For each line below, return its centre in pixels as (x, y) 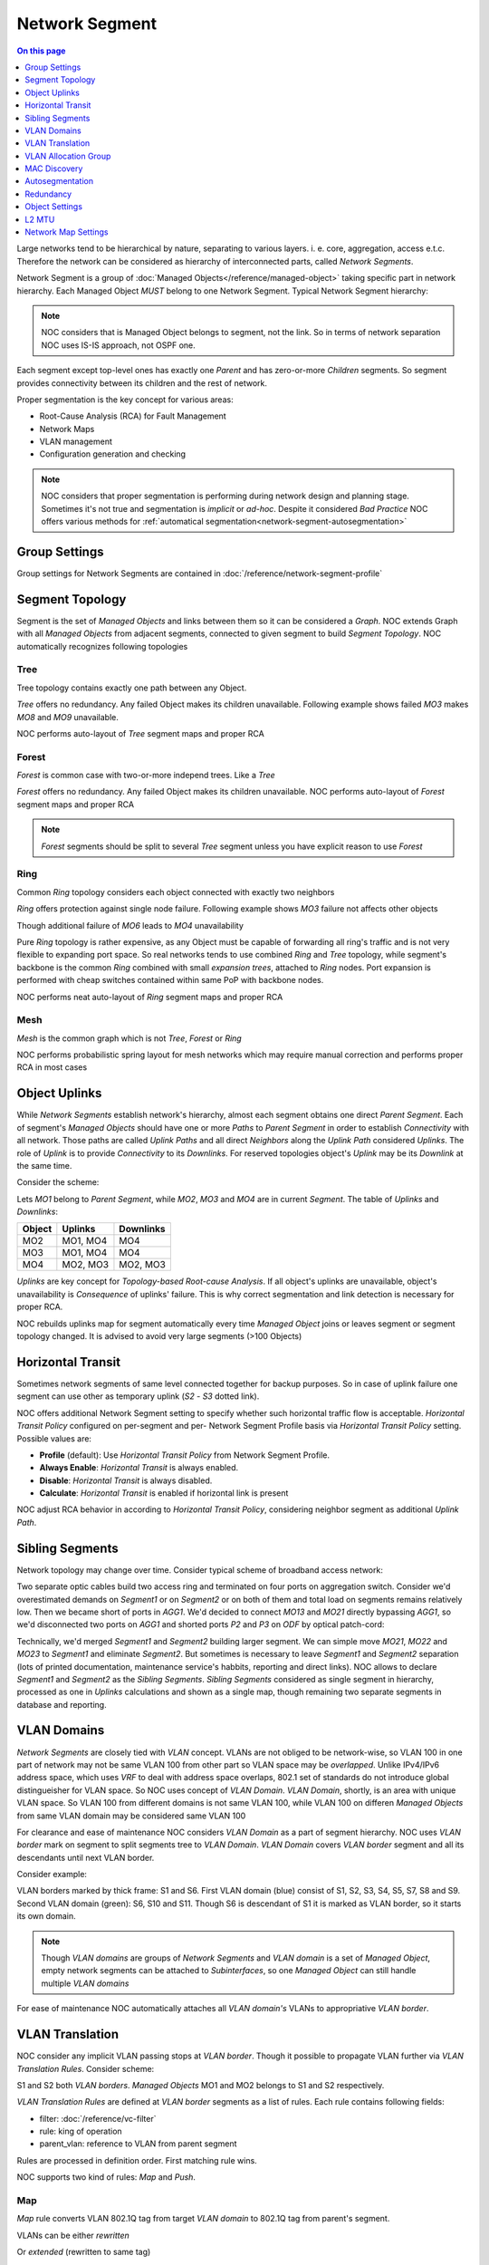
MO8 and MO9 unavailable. (68, 717)
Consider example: (52, 1875)
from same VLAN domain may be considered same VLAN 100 (131, 1816)
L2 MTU (40, 219)
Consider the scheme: (58, 1182)
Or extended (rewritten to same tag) (84, 2252)
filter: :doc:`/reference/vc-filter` (98, 2118)
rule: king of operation (81, 2131)
